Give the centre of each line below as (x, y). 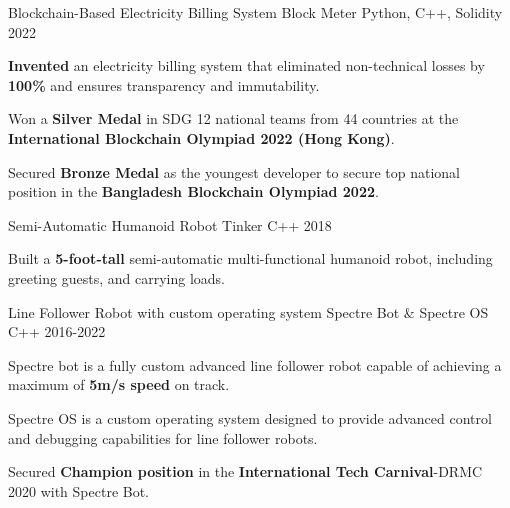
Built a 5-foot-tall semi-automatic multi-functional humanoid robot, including (250, 258)
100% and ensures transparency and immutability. (164, 84)
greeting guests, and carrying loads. (116, 277)
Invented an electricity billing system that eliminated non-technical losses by (246, 65)
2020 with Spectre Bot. (79, 490)
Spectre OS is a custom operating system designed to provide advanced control (250, 417)
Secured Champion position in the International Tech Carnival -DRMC (245, 471)
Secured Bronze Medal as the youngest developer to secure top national (234, 171)
